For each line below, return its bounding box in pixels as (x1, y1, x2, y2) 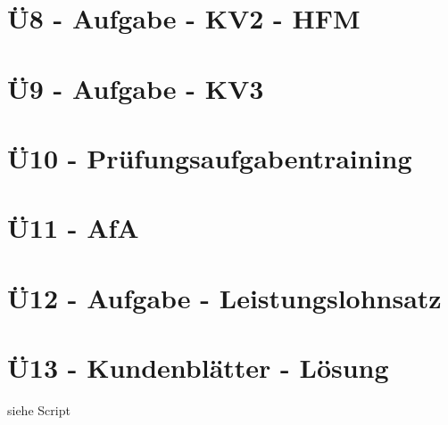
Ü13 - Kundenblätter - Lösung (7, 349, 389, 386)
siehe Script (7, 401, 71, 419)
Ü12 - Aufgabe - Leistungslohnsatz (7, 279, 442, 315)
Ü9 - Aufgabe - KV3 (7, 69, 264, 106)
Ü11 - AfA (7, 209, 139, 246)
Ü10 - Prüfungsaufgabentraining (7, 139, 412, 176)
